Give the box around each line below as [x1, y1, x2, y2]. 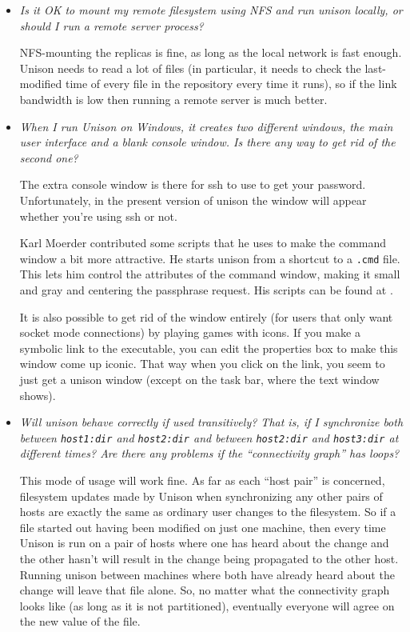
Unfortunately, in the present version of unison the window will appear [19, 191, 367, 208]
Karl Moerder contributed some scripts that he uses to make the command [19, 234, 387, 251]
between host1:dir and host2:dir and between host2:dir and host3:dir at [19, 429, 399, 446]
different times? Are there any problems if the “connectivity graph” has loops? [19, 445, 400, 462]
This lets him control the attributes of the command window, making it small [19, 266, 400, 282]
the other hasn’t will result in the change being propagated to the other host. [19, 550, 399, 566]
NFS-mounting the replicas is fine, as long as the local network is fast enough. [19, 44, 402, 61]
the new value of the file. [19, 613, 141, 630]
